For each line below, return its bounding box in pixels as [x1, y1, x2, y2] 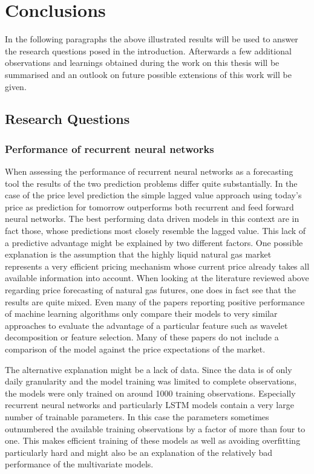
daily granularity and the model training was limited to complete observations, [5, 375, 297, 388]
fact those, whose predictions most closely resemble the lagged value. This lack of [5, 224, 306, 237]
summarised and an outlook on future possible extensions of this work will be [5, 68, 292, 80]
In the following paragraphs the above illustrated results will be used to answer [5, 33, 298, 45]
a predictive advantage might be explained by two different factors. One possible [5, 236, 303, 248]
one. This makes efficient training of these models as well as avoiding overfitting [5, 434, 301, 447]
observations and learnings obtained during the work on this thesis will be [5, 56, 280, 69]
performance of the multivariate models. [5, 458, 154, 470]
